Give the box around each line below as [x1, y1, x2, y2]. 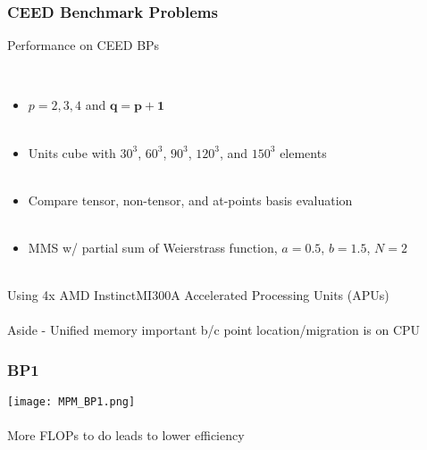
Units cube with [28, 143, 116, 162]
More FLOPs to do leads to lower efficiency [7, 426, 245, 445]
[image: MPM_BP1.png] [7, 396, 136, 409]
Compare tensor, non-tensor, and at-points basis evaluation [28, 190, 353, 209]
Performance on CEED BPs [7, 36, 160, 54]
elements [280, 143, 327, 162]
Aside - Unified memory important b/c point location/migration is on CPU [7, 321, 421, 339]
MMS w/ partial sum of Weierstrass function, [28, 237, 278, 256]
